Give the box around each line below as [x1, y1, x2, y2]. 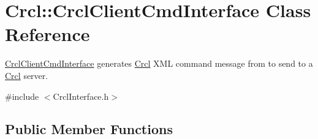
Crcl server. [5, 69, 48, 81]
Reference [5, 21, 90, 47]
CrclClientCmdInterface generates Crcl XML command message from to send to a [5, 57, 313, 70]
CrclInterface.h [53, 89, 109, 102]
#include [5, 89, 39, 102]
